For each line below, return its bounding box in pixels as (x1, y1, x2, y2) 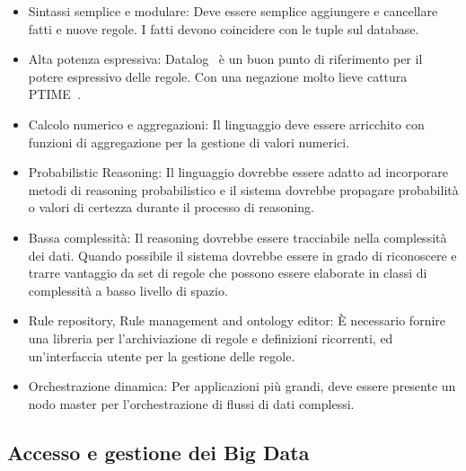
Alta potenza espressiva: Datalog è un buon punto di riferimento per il (28, 49, 423, 68)
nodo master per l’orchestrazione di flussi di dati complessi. (28, 394, 355, 413)
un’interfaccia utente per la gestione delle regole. (28, 346, 295, 365)
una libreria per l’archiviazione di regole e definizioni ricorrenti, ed (28, 328, 393, 347)
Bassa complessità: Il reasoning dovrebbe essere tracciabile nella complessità (28, 227, 447, 246)
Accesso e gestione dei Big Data (7, 438, 310, 466)
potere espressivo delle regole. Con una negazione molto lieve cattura (28, 67, 408, 85)
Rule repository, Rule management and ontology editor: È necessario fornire (28, 311, 446, 330)
